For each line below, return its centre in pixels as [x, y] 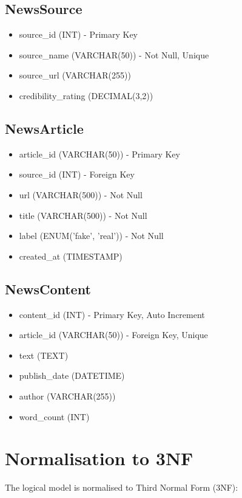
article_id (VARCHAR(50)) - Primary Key [99, 154]
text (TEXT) [44, 355]
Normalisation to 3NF [99, 458]
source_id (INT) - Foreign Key [77, 174]
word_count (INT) [54, 416]
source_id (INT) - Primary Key [79, 34]
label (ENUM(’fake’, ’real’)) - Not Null [91, 236]
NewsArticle [44, 128]
